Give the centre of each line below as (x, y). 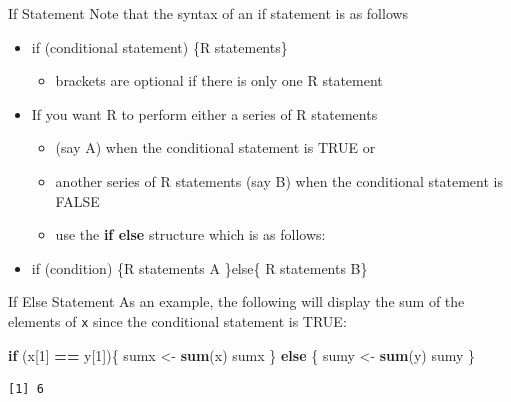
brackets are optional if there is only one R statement (219, 80)
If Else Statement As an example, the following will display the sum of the (236, 301)
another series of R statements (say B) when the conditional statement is (279, 180)
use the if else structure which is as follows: (190, 234)
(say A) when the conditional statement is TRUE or (215, 147)
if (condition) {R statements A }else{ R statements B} (199, 267)
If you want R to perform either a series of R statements (204, 113)
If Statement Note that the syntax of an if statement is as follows (208, 13)
